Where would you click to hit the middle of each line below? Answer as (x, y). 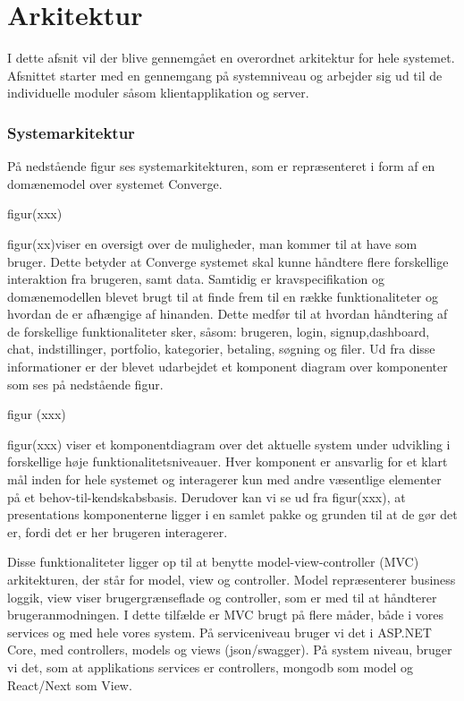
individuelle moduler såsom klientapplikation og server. (158, 93)
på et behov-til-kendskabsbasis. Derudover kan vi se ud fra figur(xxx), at (207, 496)
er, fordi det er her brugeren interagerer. (118, 531)
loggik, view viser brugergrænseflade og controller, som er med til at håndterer (222, 597)
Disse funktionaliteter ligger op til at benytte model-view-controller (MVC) (213, 562)
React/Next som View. (70, 684)
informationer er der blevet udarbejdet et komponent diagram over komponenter (228, 367)
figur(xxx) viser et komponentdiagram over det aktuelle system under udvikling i (229, 444)
